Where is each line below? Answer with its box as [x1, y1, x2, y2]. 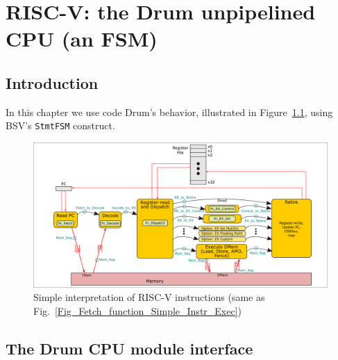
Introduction [6, 72, 99, 93]
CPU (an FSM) [6, 24, 158, 53]
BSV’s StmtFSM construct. [6, 118, 115, 133]
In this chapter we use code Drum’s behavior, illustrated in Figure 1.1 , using [6, 104, 333, 119]
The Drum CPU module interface [6, 337, 253, 359]
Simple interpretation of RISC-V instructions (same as [33, 290, 265, 304]
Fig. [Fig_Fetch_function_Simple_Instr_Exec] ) [33, 303, 242, 318]
